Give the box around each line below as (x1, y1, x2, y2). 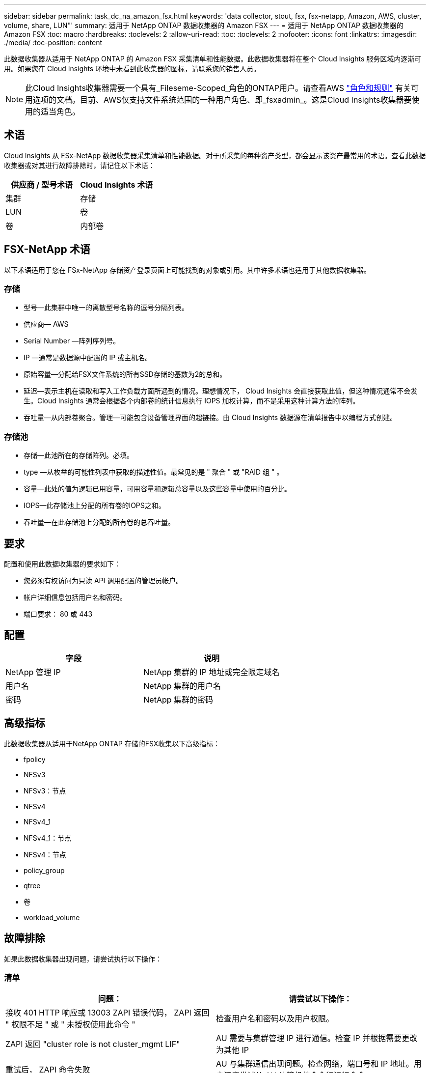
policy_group (24, 866, 65, 875)
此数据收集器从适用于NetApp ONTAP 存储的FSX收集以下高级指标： (4, 739, 220, 748)
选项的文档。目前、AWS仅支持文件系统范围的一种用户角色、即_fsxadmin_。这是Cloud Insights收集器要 (33, 95, 412, 105)
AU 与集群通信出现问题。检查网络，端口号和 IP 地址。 (216, 1059, 414, 1069)
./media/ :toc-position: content (4, 38, 103, 47)
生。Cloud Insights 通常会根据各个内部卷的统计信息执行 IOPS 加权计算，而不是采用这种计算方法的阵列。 (24, 396, 360, 405)
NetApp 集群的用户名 (143, 680, 221, 691)
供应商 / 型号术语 (11, 179, 73, 190)
